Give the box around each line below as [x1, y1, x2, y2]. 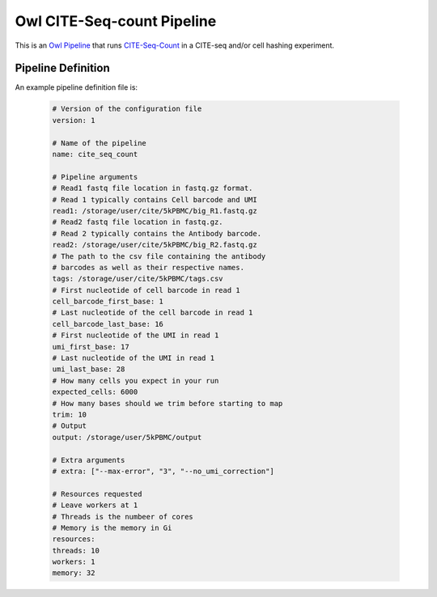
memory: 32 [52, 569, 95, 578]
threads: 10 [52, 546, 100, 555]
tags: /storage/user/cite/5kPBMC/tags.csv [52, 274, 223, 283]
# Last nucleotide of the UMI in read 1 [52, 354, 214, 363]
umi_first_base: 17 [52, 342, 129, 351]
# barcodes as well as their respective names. [52, 263, 244, 272]
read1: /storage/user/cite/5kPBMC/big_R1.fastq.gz [52, 206, 258, 215]
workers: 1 [52, 557, 95, 566]
